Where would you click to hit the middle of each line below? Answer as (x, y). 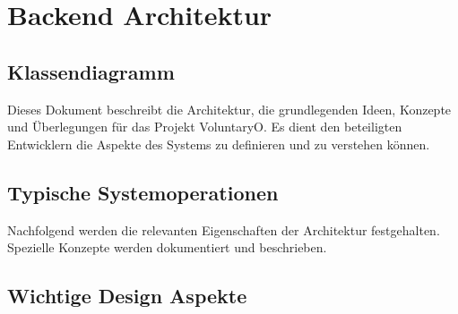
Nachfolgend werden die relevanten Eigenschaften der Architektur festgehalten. (224, 229)
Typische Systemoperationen (143, 192)
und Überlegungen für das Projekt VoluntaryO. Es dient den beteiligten (205, 127)
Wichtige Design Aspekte (127, 296)
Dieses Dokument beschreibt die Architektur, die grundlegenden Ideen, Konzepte (229, 109)
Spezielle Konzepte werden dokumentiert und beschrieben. (167, 247)
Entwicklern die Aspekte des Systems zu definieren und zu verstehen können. (219, 144)
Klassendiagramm (91, 71)
